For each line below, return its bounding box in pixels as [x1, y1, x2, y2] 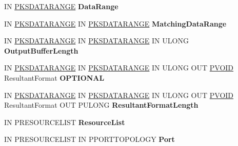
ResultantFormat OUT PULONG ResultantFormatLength [4, 100, 199, 110]
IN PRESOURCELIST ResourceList [4, 116, 125, 127]
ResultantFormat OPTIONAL [4, 72, 105, 83]
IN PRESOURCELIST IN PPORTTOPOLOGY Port [4, 134, 175, 144]
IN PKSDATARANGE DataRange [4, 1, 118, 11]
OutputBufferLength [4, 45, 78, 56]
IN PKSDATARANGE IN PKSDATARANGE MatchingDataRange [4, 18, 227, 29]
